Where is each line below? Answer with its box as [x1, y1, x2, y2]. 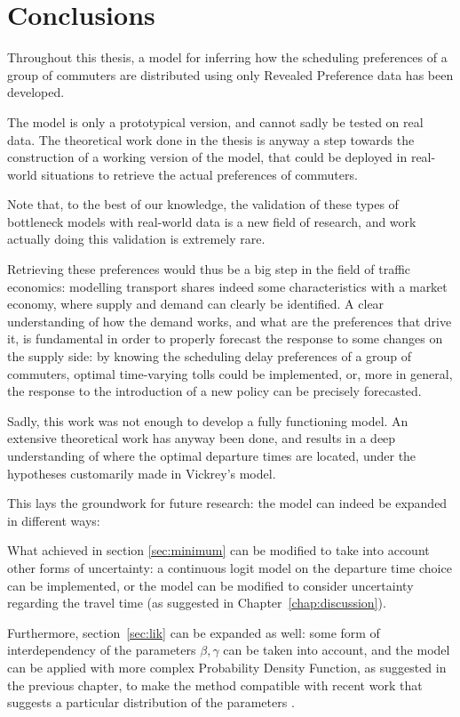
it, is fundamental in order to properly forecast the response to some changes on [7, 329, 443, 348]
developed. [7, 83, 65, 101]
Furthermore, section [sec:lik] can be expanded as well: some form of [7, 623, 380, 641]
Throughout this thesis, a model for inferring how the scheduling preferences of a [7, 48, 448, 67]
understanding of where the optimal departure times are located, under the [7, 447, 416, 464]
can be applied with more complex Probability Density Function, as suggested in [7, 657, 447, 676]
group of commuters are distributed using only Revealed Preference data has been [7, 65, 454, 84]
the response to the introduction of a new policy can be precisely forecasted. [7, 382, 422, 400]
